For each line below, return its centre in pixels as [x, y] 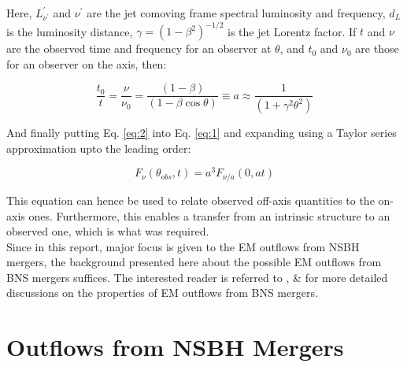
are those [377, 48]
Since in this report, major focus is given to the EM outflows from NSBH [183, 246]
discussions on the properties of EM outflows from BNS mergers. [162, 293]
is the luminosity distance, [70, 31]
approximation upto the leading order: [99, 148]
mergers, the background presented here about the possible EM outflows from [194, 262]
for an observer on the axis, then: [87, 63]
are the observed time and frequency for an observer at [139, 48]
